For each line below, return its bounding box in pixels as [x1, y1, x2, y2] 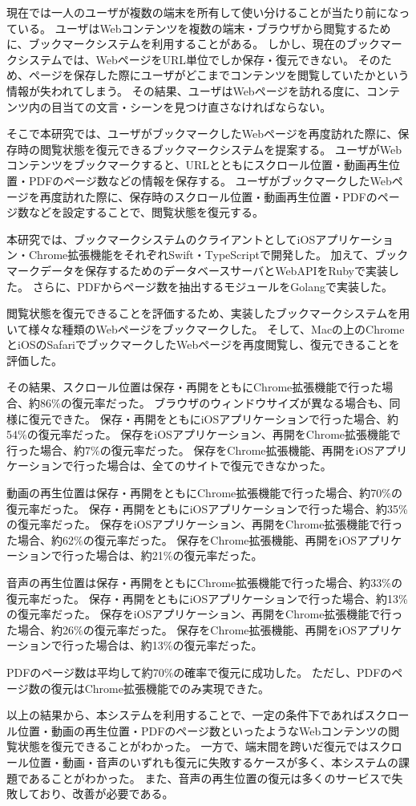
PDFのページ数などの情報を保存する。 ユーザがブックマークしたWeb [28, 172, 392, 188]
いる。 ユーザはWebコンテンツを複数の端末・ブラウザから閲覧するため [17, 19, 391, 36]
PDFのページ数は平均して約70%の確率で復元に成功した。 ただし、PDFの [6, 663, 392, 680]
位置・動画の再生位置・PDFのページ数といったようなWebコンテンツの [17, 722, 389, 739]
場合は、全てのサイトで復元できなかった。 [107, 457, 332, 474]
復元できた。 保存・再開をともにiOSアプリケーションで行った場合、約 [28, 410, 398, 427]
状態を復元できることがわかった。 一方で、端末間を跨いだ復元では [17, 738, 369, 755]
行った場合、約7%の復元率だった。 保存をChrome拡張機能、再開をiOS [6, 441, 374, 458]
